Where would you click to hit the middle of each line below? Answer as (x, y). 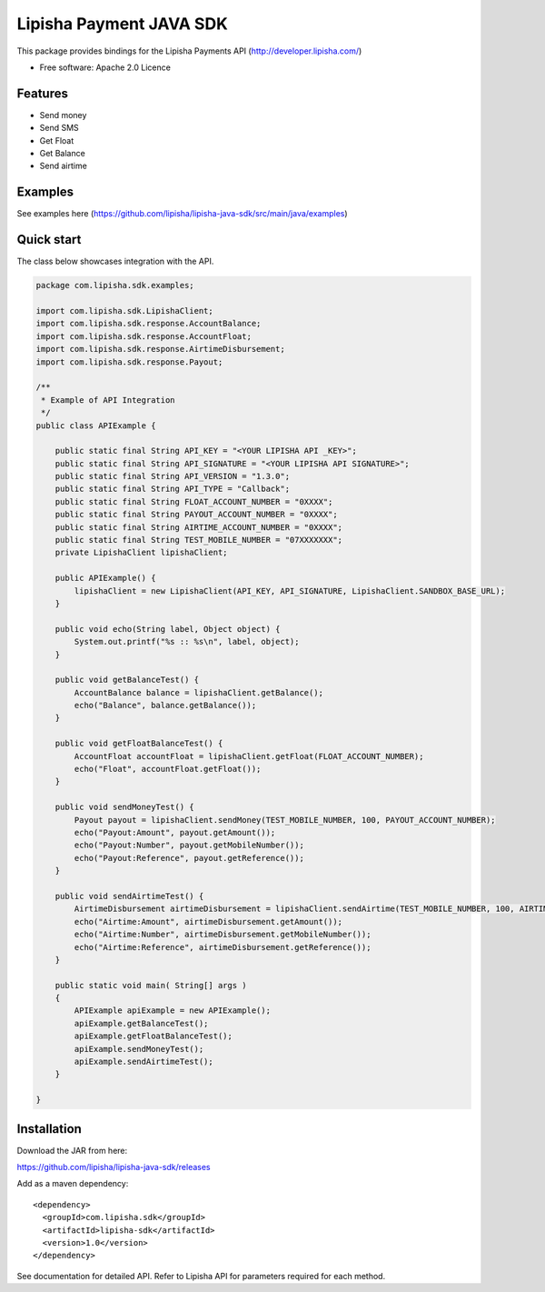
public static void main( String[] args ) (151, 985)
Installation (49, 1129)
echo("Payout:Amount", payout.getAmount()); (175, 832)
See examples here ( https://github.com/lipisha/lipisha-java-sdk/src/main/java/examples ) (183, 214)
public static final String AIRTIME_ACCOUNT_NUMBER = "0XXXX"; (199, 527)
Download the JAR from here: (72, 1150)
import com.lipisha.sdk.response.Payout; (129, 362)
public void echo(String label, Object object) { (168, 629)
